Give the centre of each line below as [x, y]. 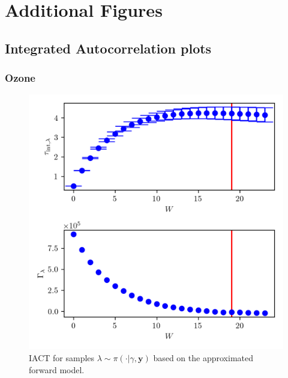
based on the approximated [203, 357]
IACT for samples [62, 357]
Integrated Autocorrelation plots [108, 48]
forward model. [57, 369]
